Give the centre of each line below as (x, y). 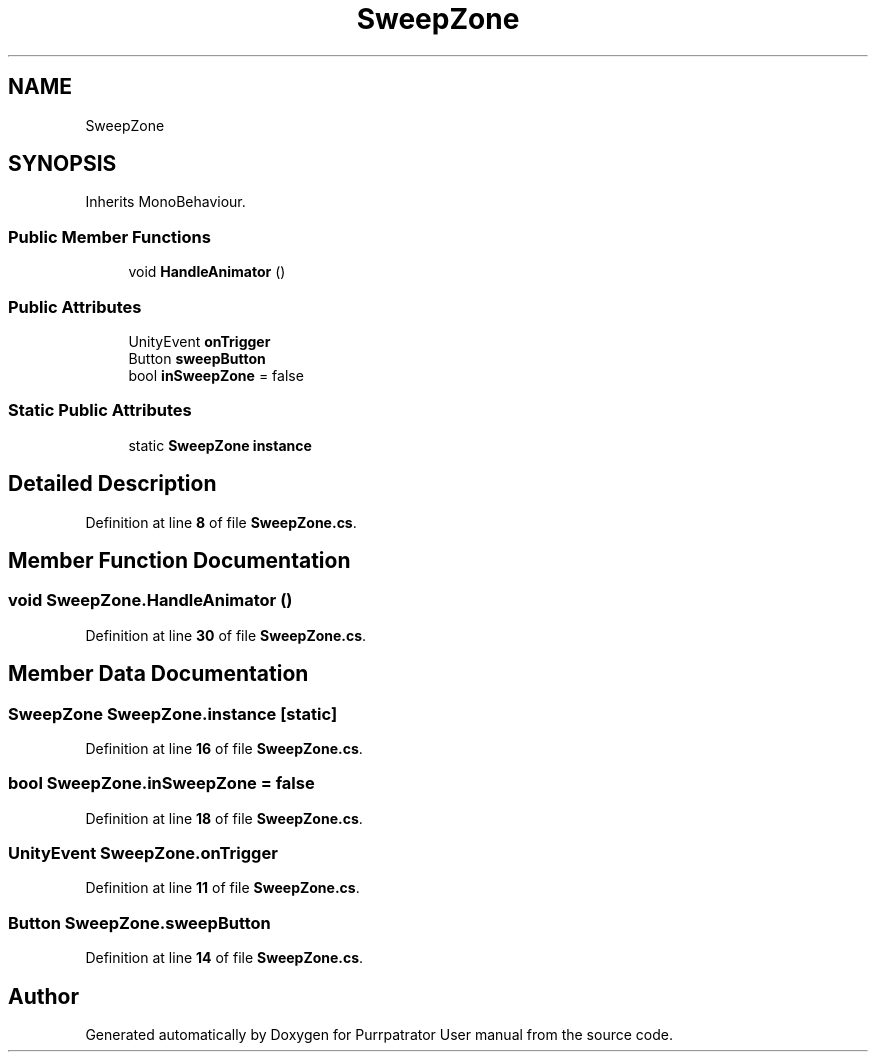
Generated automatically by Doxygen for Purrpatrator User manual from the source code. (379, 1035)
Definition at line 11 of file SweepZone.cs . (222, 888)
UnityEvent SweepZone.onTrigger (143, 853)
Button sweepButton (197, 358)
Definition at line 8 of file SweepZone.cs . (221, 522)
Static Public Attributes (100, 410)
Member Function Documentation (179, 560)
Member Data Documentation (158, 674)
